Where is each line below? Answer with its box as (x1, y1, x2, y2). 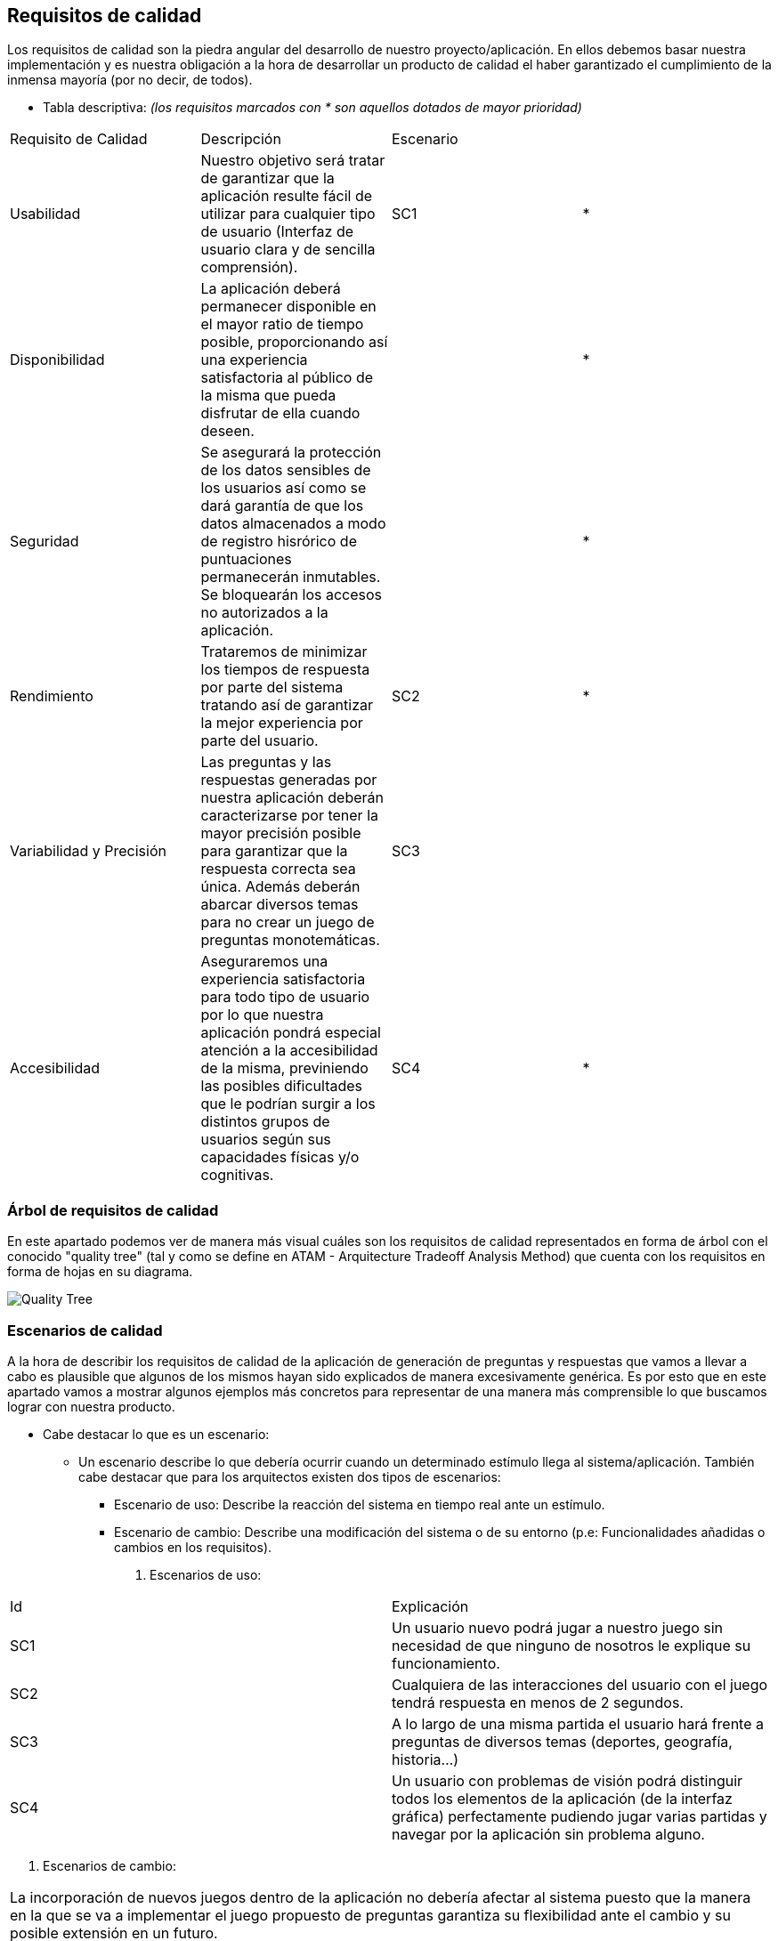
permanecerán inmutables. (200, 568, 381, 586)
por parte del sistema (200, 678, 344, 697)
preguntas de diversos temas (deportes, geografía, (392, 1732, 733, 1751)
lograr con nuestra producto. (7, 1398, 175, 1414)
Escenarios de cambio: (43, 1857, 176, 1873)
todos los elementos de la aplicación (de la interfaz (392, 1789, 733, 1808)
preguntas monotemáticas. (200, 931, 380, 950)
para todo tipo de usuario (200, 988, 370, 1007)
